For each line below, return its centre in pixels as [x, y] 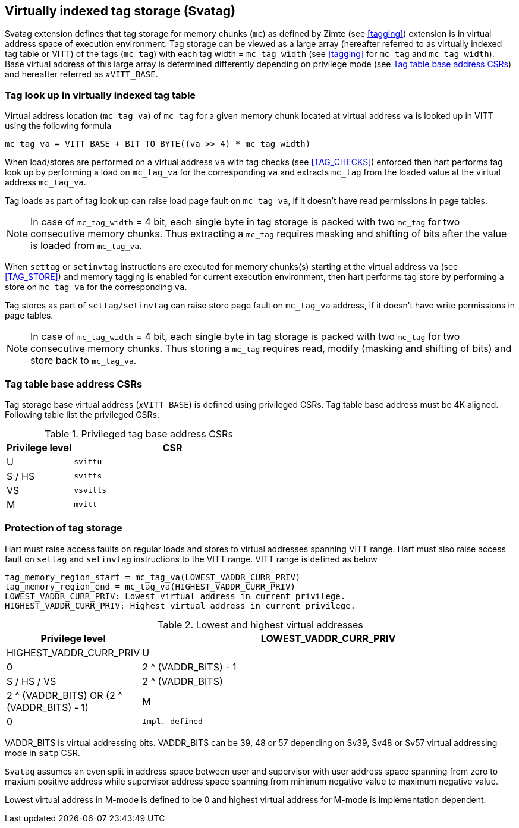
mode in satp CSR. [43, 753]
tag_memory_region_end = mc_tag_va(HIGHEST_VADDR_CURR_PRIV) [150, 586]
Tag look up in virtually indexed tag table [100, 95]
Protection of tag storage [64, 528]
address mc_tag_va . [45, 182]
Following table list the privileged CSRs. [82, 414]
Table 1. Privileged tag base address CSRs [139, 434]
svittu [88, 462]
